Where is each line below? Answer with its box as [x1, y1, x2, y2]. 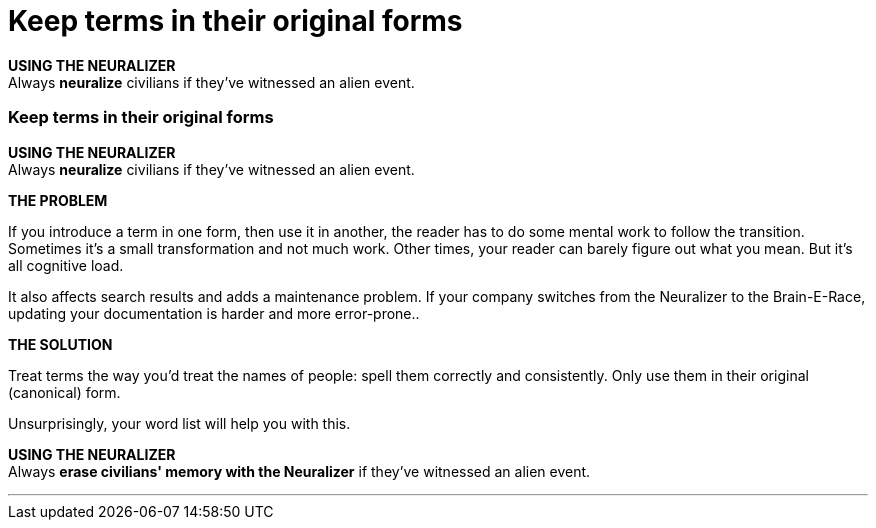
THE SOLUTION [8, 335, 113, 353]
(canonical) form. [8, 383, 121, 401]
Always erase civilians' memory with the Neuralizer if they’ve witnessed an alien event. [8, 462, 591, 480]
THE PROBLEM [8, 191, 108, 209]
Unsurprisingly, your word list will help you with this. [8, 414, 351, 432]
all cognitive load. [8, 256, 124, 274]
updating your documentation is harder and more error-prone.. [8, 304, 420, 322]
